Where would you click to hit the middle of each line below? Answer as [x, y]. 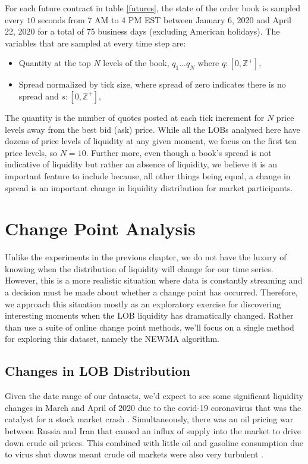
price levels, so [31, 152]
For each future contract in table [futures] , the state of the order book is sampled [153, 8]
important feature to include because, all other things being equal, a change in [148, 175]
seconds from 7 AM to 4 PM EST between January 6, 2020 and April [164, 19]
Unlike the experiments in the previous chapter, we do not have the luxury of [146, 257]
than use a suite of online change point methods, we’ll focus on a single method [150, 327]
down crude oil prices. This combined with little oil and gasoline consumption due [154, 442]
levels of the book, [136, 63]
